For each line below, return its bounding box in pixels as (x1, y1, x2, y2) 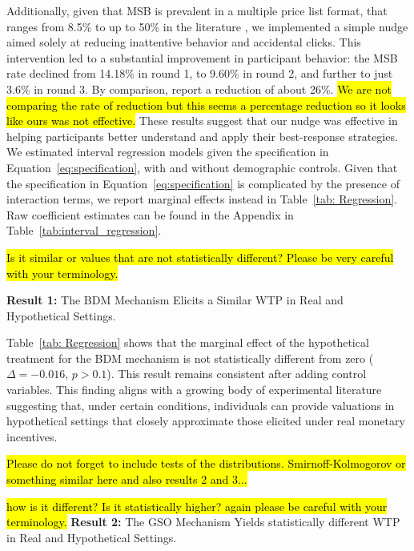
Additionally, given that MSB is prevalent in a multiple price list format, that (6, 2, 388, 18)
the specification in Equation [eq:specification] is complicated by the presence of (6, 175, 400, 191)
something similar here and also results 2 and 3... (6, 471, 247, 488)
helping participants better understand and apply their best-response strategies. (6, 127, 398, 144)
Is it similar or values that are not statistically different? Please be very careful (6, 248, 394, 265)
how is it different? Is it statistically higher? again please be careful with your (6, 497, 388, 514)
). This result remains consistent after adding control (107, 365, 367, 382)
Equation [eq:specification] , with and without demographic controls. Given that (6, 159, 398, 175)
